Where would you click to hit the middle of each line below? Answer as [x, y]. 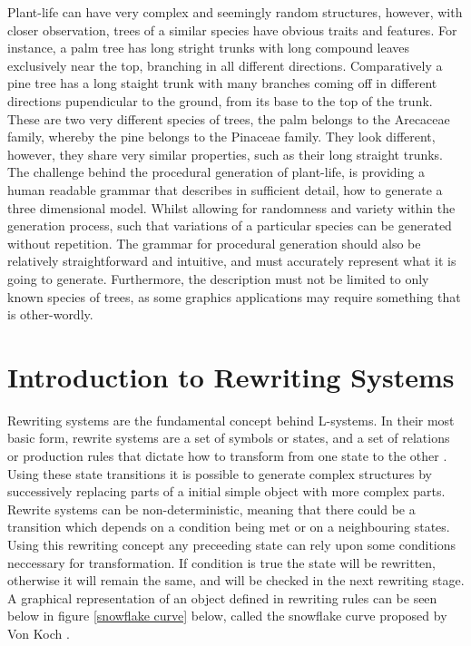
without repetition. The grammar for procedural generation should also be [214, 243]
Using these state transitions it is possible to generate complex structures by [220, 473]
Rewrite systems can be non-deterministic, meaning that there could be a [211, 509]
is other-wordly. [50, 314]
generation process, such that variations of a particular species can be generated [230, 225]
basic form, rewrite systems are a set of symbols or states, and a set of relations [229, 438]
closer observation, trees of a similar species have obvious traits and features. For [232, 29]
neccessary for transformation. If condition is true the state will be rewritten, [221, 562]
